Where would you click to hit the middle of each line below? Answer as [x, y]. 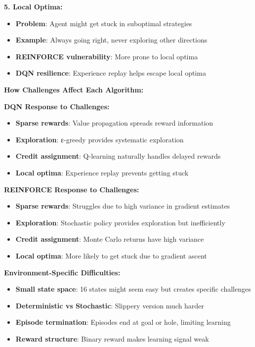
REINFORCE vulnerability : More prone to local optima [107, 56]
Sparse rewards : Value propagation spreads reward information [114, 123]
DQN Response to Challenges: [57, 106]
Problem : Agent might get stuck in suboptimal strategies [104, 23]
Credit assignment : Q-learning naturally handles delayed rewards [118, 156]
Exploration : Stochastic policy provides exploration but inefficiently [120, 222]
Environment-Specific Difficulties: [62, 272]
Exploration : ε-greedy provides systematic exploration [100, 139]
